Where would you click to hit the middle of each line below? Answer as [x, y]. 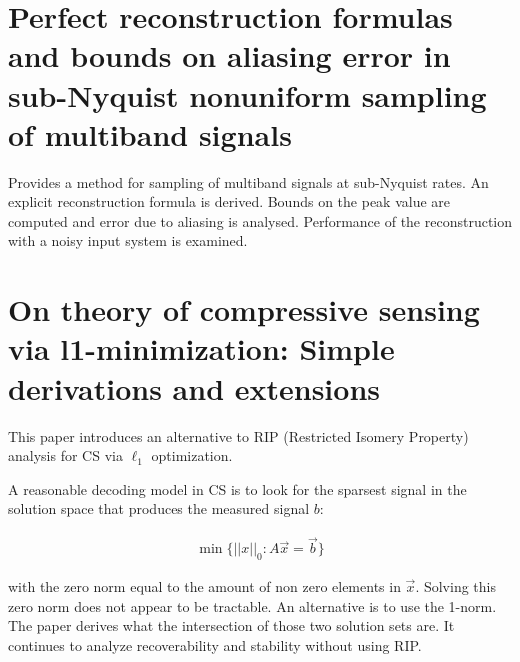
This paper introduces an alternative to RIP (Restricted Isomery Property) [238, 435]
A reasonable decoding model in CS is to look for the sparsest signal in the [237, 488]
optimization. [192, 455]
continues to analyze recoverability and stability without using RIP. [215, 644]
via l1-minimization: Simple [201, 348]
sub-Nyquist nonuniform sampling [247, 94]
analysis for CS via [65, 455]
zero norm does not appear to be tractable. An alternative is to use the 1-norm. [252, 605]
